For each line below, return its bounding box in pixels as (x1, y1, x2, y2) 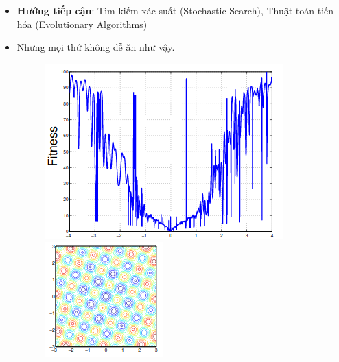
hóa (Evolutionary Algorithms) (16, 16, 148, 31)
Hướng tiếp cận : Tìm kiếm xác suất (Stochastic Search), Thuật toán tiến (16, 3, 334, 17)
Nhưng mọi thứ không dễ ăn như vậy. (16, 40, 175, 54)
